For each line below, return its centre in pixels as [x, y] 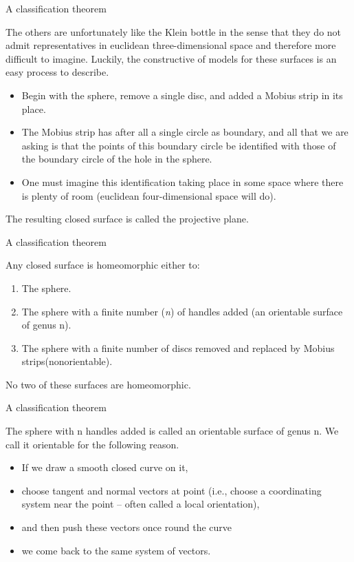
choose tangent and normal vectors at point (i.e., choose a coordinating [172, 490]
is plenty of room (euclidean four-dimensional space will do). [149, 195]
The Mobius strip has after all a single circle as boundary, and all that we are [185, 132]
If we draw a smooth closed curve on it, [105, 467]
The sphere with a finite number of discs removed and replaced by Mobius [178, 347]
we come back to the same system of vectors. [116, 550]
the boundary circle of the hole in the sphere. [117, 159]
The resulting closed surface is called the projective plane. [127, 219]
